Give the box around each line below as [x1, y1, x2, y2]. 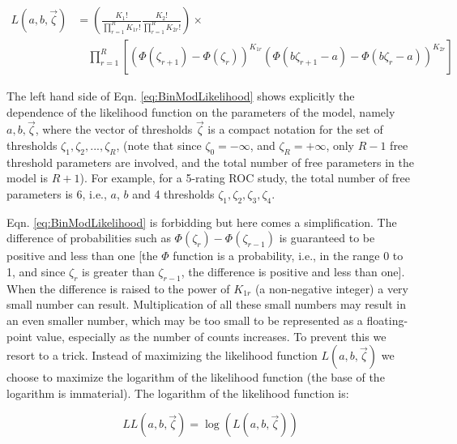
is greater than [82, 263, 155, 280]
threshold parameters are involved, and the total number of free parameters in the [6, 153, 414, 170]
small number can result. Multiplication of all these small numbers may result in [6, 296, 406, 313]
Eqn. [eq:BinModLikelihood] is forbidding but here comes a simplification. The [6, 213, 397, 230]
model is [6, 169, 49, 186]
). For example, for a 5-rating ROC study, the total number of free [79, 169, 410, 186]
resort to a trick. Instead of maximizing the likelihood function [6, 347, 318, 364]
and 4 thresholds [132, 186, 215, 203]
